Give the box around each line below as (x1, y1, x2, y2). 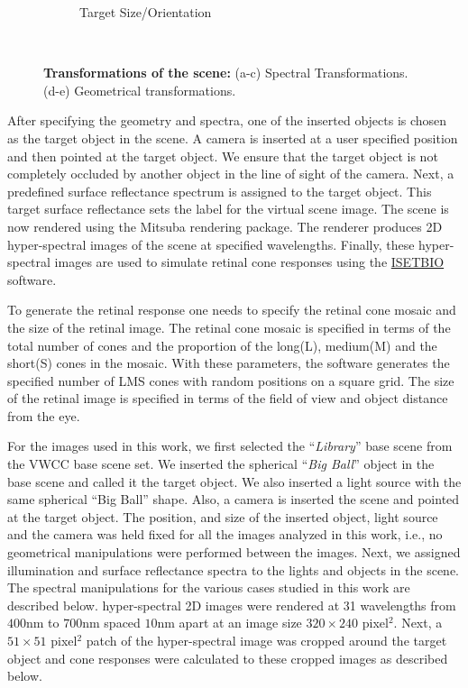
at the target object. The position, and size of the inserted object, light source (7, 507, 438, 526)
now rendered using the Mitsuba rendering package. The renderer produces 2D (7, 216, 443, 235)
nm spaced (82, 613, 141, 632)
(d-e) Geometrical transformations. (43, 80, 236, 99)
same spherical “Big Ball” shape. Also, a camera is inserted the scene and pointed (7, 490, 460, 509)
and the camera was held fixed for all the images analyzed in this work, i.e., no (7, 525, 443, 544)
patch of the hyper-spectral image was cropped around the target (86, 631, 447, 649)
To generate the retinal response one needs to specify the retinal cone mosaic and (7, 300, 456, 319)
